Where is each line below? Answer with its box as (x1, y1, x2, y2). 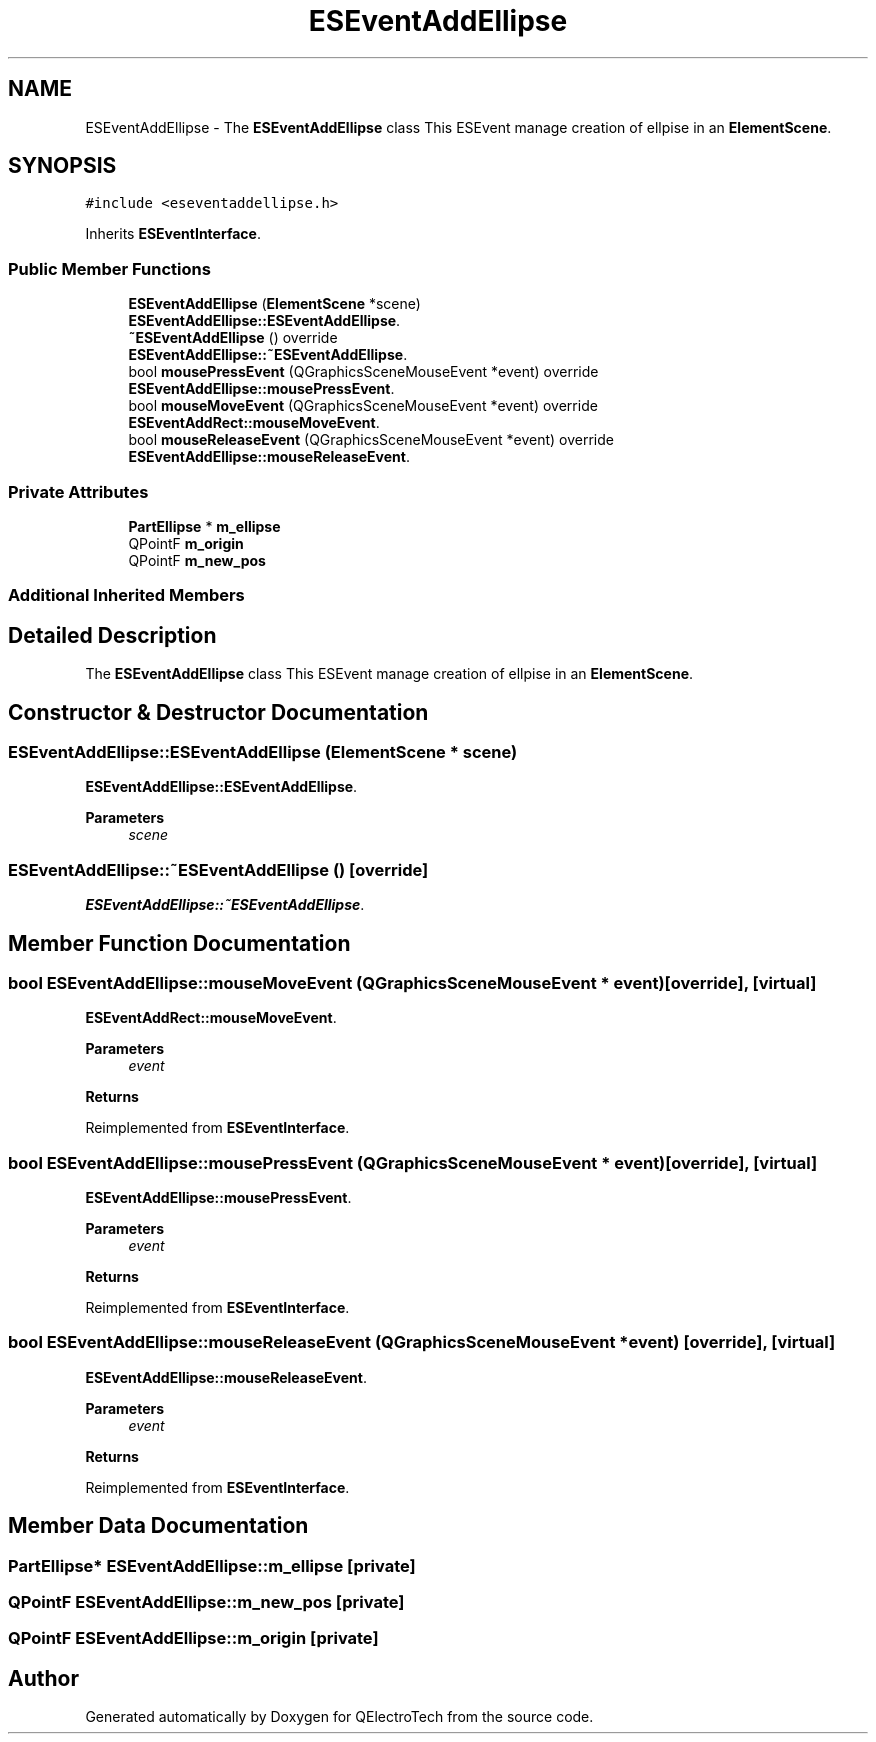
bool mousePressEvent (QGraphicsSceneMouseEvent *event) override (128, 363, 599, 381)
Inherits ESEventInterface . (85, 225, 261, 243)
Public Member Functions (8, 258, 211, 279)
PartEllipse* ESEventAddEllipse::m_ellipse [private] (8, 1555, 416, 1576)
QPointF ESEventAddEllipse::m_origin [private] (8, 1628, 379, 1649)
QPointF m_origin (128, 534, 244, 552)
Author (8, 1665, 79, 1691)
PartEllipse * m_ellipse (128, 517, 281, 535)
